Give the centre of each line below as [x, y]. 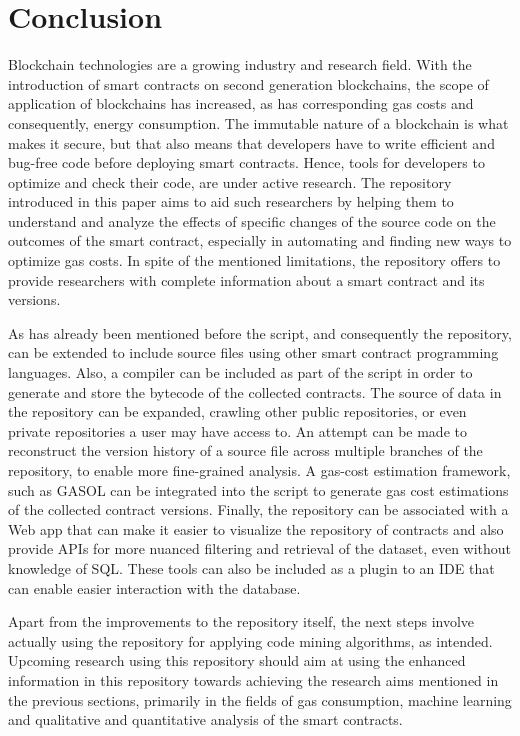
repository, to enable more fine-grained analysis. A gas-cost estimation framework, [259, 470]
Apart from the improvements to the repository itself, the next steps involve [241, 621]
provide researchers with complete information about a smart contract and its [246, 279]
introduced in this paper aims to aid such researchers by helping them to [231, 201]
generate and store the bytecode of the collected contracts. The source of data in [255, 391]
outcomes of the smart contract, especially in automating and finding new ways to [260, 240]
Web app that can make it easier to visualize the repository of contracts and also [256, 528]
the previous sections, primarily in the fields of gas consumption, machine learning [260, 699]
